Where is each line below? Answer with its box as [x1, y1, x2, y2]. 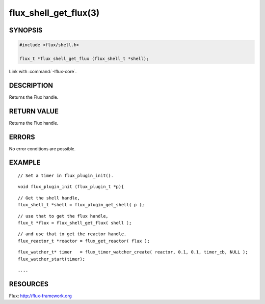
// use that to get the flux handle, [18, 213, 109, 219]
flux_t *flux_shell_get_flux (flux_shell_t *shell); [19, 55, 149, 61]
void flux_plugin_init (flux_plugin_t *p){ [18, 184, 124, 190]
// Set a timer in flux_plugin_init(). [18, 173, 114, 179]
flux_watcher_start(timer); [18, 256, 85, 262]
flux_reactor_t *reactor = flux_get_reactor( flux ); [18, 238, 150, 244]
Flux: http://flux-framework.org [9, 293, 72, 299]
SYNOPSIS [9, 26, 43, 34]
